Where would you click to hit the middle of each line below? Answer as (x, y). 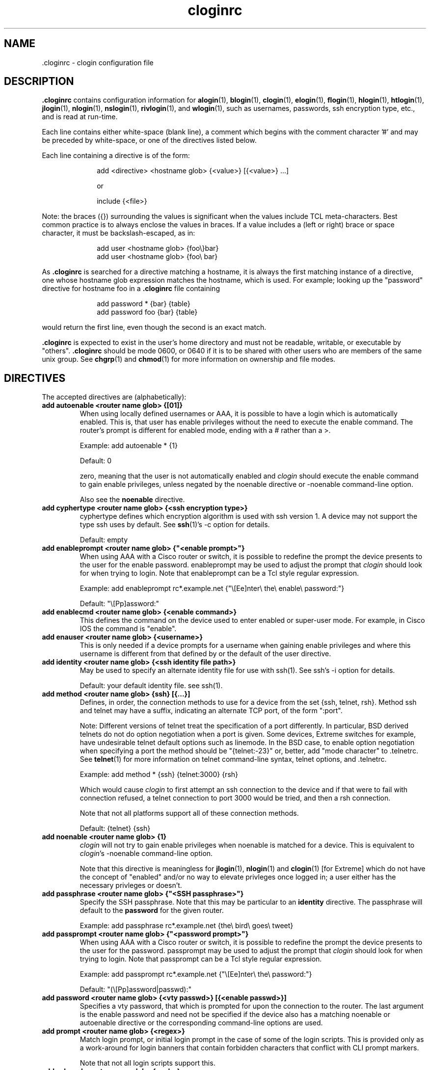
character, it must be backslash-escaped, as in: (119, 233)
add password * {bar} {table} (144, 304)
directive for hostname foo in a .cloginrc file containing (131, 289)
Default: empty (104, 540)
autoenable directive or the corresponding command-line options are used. (201, 1023)
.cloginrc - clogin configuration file (98, 62)
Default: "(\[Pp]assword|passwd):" (136, 990)
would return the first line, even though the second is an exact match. (154, 327)
